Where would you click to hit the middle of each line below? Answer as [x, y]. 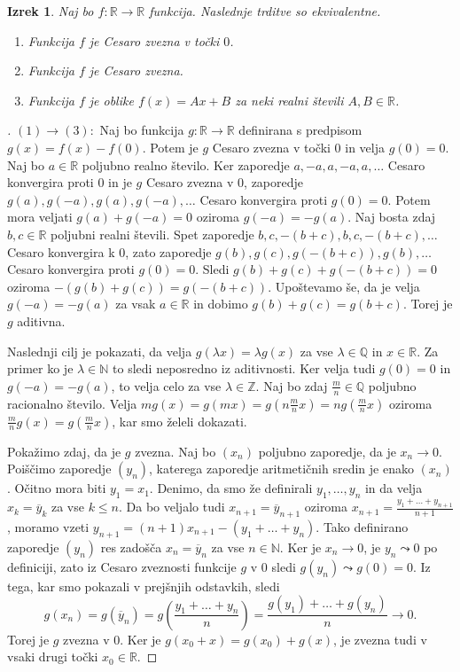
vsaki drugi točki [53, 656]
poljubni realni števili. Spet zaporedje [152, 234]
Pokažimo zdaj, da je [64, 451]
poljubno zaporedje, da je [327, 451]
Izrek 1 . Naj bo [51, 11]
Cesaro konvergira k [61, 251]
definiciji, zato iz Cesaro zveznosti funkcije [122, 566]
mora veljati [40, 217]
